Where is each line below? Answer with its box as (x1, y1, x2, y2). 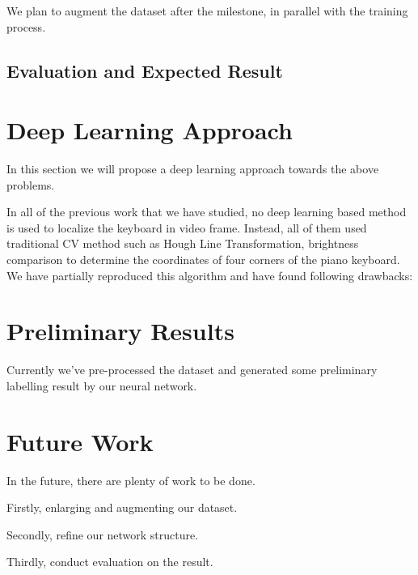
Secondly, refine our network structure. (6, 526, 199, 543)
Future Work (6, 424, 154, 458)
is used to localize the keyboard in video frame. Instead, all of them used (6, 219, 367, 236)
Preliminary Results (6, 314, 234, 347)
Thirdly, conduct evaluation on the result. (6, 553, 213, 570)
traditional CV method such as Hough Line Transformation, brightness (6, 235, 359, 252)
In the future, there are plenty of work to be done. (6, 471, 255, 488)
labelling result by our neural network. (6, 377, 197, 394)
